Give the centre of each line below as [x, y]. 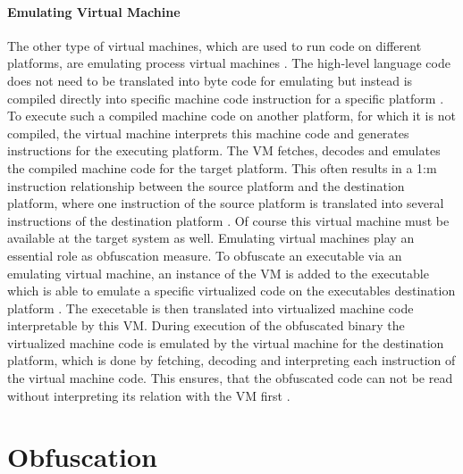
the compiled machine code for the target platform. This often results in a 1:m [222, 167]
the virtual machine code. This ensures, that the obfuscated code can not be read [230, 378]
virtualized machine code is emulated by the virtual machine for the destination [226, 342]
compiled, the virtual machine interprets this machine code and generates [208, 133]
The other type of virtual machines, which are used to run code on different [215, 45]
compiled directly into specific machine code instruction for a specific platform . [226, 98]
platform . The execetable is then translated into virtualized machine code [210, 308]
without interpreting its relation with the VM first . [149, 395]
